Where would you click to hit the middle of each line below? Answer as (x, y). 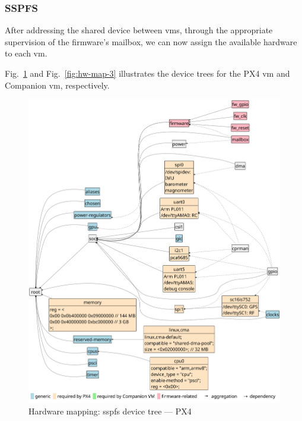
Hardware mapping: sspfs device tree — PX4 (110, 411)
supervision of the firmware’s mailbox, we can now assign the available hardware (151, 41)
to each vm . (26, 53)
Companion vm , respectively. (57, 85)
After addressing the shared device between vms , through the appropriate (139, 30)
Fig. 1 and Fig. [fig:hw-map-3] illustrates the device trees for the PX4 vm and (147, 73)
